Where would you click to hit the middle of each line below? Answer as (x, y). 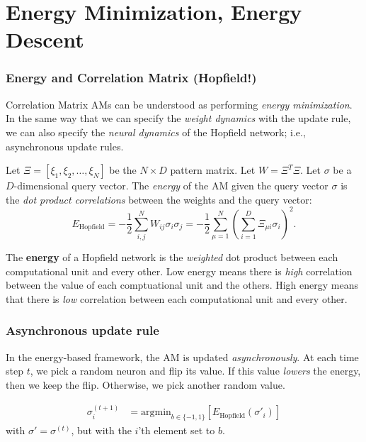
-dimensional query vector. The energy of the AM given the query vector (171, 186)
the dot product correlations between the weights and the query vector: (159, 199)
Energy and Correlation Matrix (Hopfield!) (131, 78)
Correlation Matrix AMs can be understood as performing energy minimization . (179, 104)
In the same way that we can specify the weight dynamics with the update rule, (178, 118)
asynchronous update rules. (65, 146)
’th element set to (177, 430)
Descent (45, 39)
